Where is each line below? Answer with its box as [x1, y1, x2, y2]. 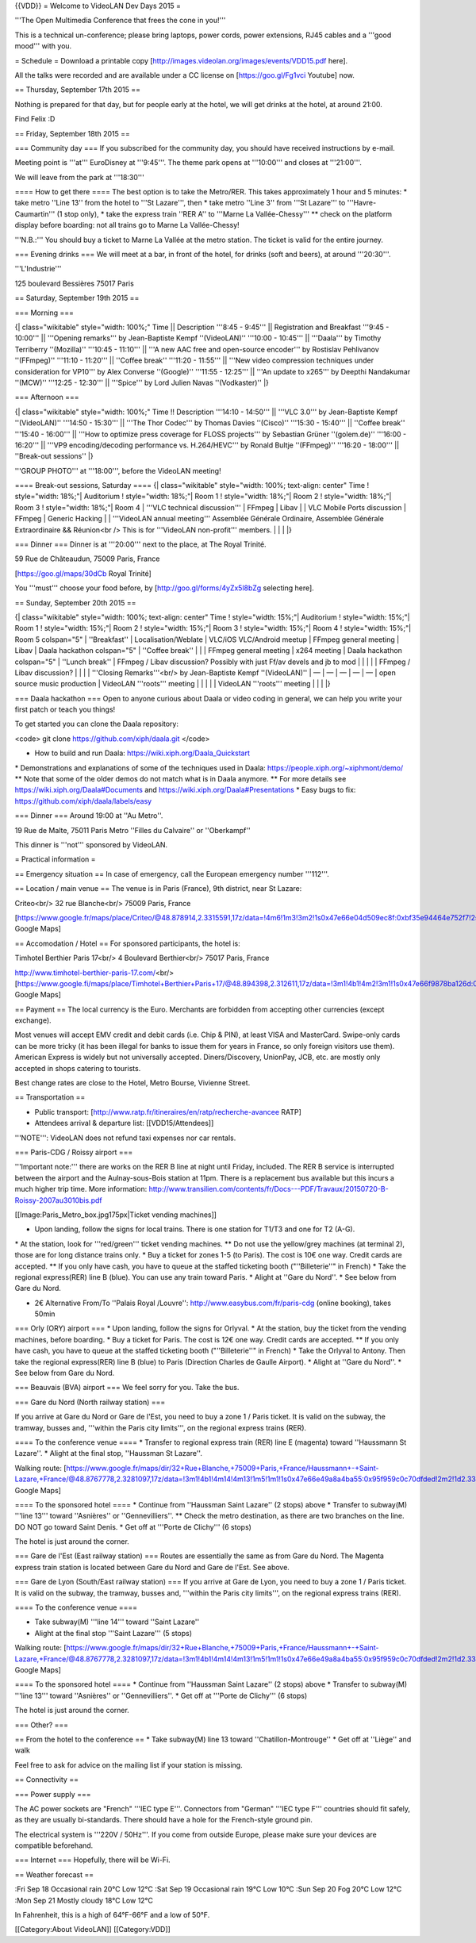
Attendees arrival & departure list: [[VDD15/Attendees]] [34, 1119, 214, 1128]
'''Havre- [347, 198, 377, 208]
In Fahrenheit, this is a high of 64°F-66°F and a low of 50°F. [14, 1910, 210, 1920]
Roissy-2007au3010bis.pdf [14, 1195, 102, 1205]
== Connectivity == [14, 1775, 79, 1784]
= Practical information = [14, 854, 96, 864]
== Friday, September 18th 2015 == [14, 129, 131, 138]
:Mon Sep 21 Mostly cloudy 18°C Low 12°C [14, 1895, 154, 1905]
